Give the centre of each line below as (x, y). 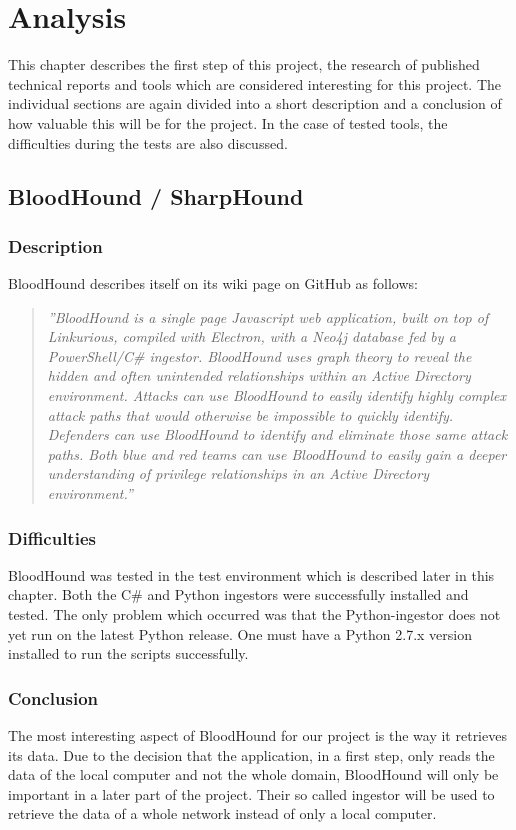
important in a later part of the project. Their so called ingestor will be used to (251, 793)
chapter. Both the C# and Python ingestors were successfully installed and (238, 594)
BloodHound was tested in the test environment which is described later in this (251, 574)
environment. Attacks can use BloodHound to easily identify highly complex (276, 395)
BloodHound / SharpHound (156, 196)
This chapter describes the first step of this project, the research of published (244, 64)
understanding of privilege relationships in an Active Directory (238, 473)
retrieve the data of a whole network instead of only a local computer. (222, 813)
